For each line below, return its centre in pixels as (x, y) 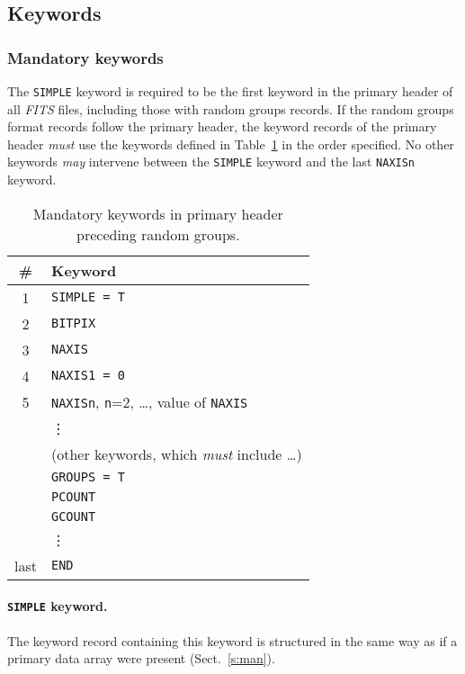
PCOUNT (73, 496)
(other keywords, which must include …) (176, 454)
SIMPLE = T (88, 297)
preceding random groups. (158, 234)
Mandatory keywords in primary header (158, 213)
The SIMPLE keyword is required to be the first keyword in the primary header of (230, 91)
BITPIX (73, 324)
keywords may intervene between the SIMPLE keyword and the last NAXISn (211, 162)
